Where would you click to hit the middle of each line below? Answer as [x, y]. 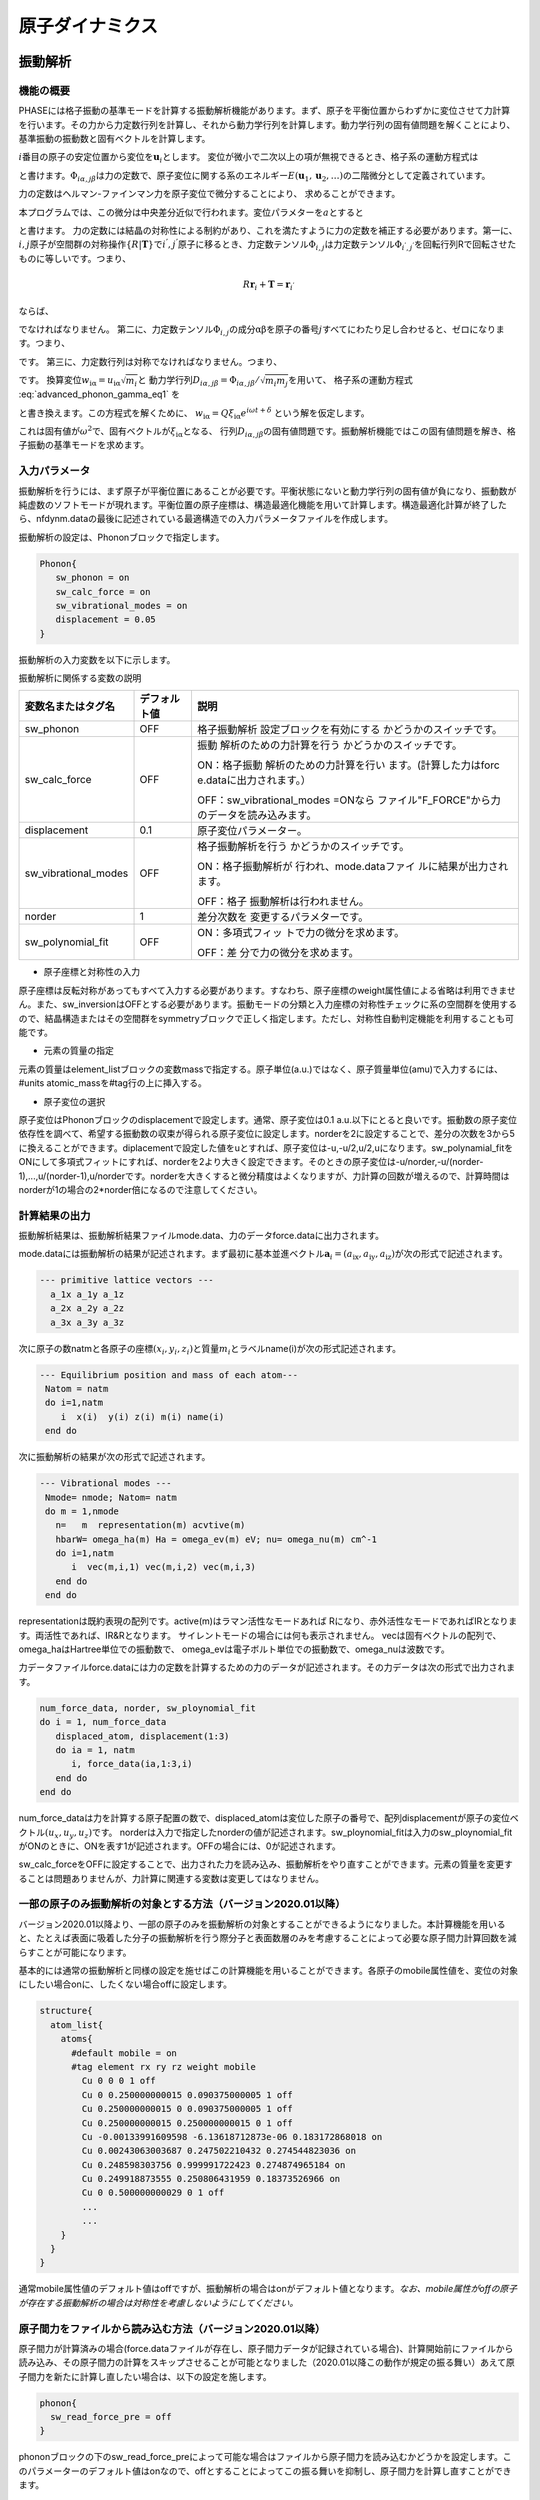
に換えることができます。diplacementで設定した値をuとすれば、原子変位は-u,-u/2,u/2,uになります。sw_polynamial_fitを [266, 1147]
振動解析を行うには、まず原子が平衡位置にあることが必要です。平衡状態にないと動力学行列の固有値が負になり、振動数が [267, 491]
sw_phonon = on [92, 578]
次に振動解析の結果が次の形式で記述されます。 [114, 1457]
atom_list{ [77, 2024]
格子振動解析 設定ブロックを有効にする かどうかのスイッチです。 [349, 730]
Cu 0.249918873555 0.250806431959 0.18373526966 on [211, 2179]
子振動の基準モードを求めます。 [84, 445]
